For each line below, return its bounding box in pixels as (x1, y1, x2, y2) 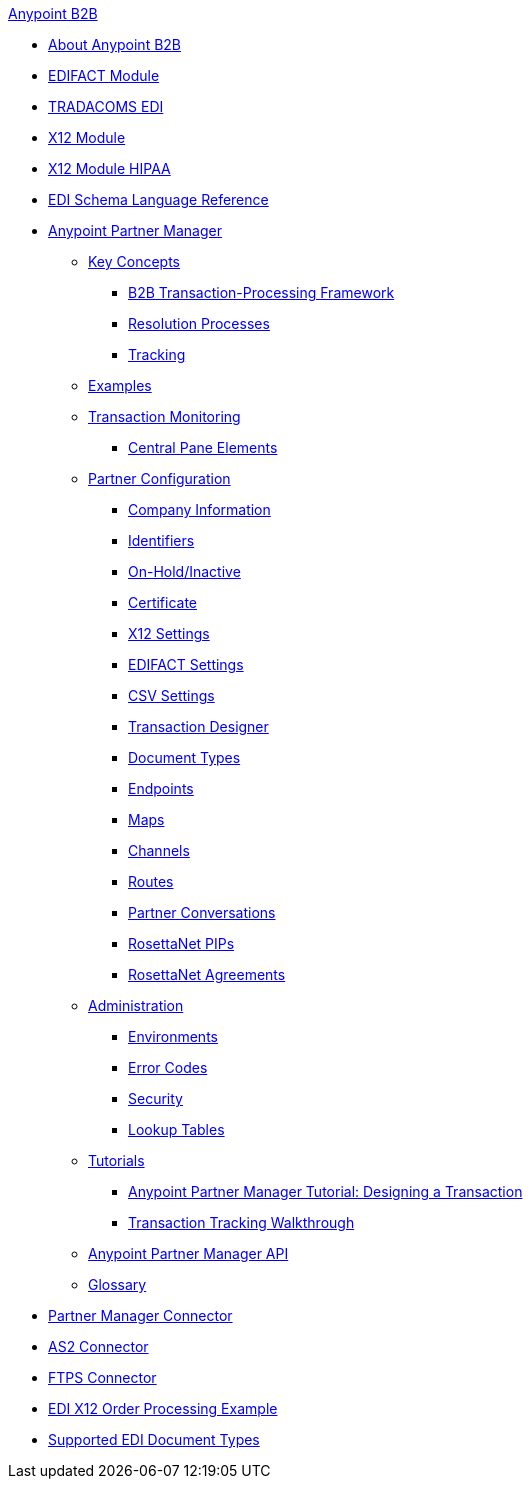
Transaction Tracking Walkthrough (128, 1214, 355, 1231)
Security (128, 1090, 183, 1107)
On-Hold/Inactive (128, 563, 241, 580)
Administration (88, 997, 184, 1014)
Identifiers (128, 532, 195, 549)
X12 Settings (128, 625, 210, 642)
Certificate (128, 594, 198, 611)
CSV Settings (128, 687, 215, 704)
